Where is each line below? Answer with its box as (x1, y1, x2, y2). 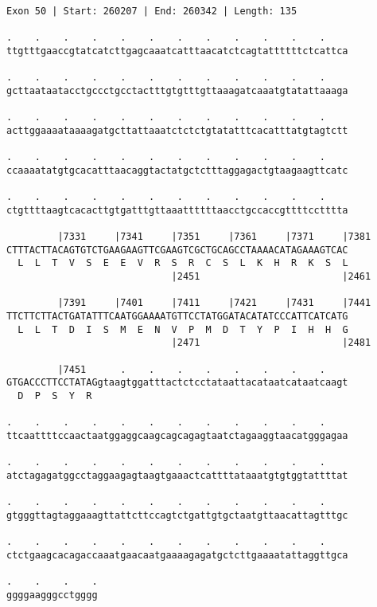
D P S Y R (17, 390, 92, 402)
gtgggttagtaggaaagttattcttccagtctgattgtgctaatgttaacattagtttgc (6, 509, 348, 521)
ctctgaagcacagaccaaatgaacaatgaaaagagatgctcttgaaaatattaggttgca (6, 549, 348, 561)
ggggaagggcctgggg (6, 589, 98, 601)
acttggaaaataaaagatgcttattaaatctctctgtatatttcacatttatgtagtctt (6, 124, 348, 136)
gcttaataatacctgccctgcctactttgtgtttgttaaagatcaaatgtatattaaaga (6, 84, 348, 96)
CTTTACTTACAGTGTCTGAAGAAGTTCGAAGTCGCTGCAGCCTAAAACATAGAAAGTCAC (6, 244, 348, 256)
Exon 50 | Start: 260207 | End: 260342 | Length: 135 (6, 6, 297, 17)
